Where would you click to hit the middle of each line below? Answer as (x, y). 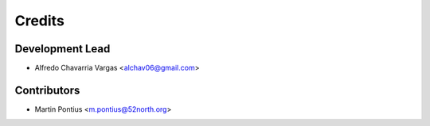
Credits (40, 21)
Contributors (47, 90)
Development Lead (63, 49)
